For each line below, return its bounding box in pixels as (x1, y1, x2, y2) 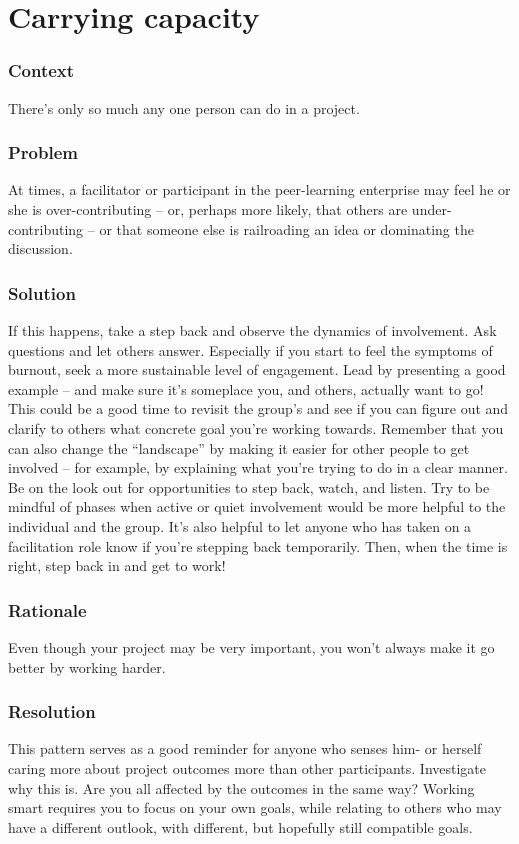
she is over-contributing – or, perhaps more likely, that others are (8, 199, 408, 219)
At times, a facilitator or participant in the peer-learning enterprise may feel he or (8, 179, 511, 200)
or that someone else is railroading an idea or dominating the (99, 218, 474, 239)
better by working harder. (8, 656, 166, 677)
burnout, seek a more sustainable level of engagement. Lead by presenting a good (8, 359, 506, 380)
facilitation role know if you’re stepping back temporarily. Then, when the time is (8, 535, 508, 556)
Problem (8, 140, 78, 165)
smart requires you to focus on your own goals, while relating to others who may (8, 797, 502, 818)
